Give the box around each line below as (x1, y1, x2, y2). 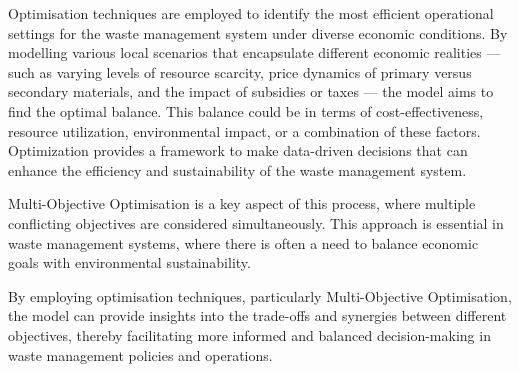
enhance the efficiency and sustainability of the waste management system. (8, 159, 467, 180)
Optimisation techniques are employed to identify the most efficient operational (8, 3, 494, 23)
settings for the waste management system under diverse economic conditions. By (8, 22, 508, 43)
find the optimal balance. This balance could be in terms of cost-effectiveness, (8, 100, 484, 121)
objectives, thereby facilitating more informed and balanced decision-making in (8, 324, 491, 345)
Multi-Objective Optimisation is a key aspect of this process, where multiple (8, 193, 476, 214)
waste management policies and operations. (8, 344, 273, 365)
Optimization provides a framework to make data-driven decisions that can (8, 140, 468, 161)
